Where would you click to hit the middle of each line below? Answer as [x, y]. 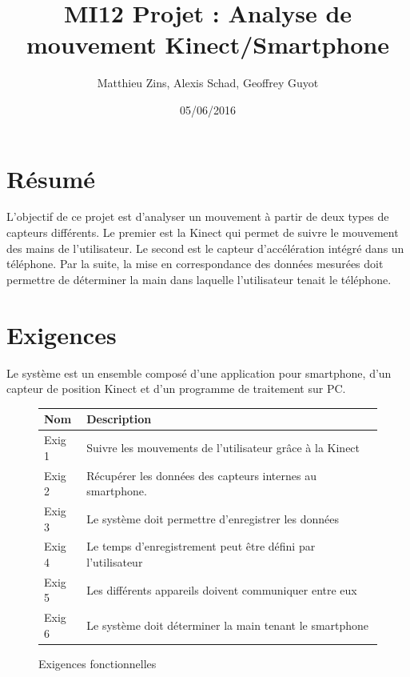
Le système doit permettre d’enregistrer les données [213, 518]
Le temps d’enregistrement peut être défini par [201, 546]
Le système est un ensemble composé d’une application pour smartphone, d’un [199, 373]
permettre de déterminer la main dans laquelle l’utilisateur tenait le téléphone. [199, 279]
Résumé [51, 178]
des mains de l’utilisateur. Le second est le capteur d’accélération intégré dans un [205, 248]
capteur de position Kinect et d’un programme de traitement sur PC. [176, 389]
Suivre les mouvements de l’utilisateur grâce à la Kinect [223, 447]
